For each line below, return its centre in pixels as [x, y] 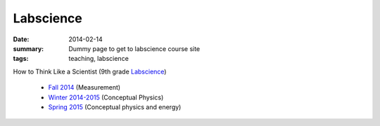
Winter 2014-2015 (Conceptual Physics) [106, 97]
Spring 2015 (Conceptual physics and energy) [115, 107]
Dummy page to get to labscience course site [134, 48]
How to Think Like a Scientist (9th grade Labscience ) [90, 71]
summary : [28, 48]
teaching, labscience [99, 59]
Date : [21, 39]
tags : [21, 59]
